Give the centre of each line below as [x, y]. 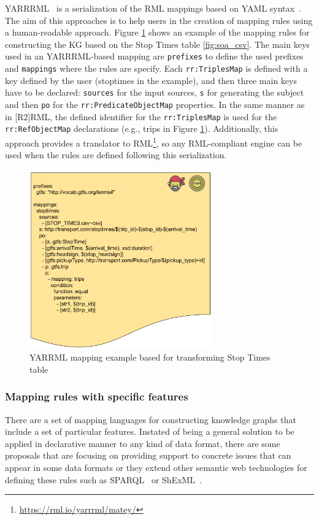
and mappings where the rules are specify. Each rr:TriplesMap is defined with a [156, 68]
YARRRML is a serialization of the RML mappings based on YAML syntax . [153, 8]
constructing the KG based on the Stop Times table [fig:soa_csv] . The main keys [157, 44]
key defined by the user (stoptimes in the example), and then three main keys [151, 80]
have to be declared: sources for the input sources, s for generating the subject [155, 92]
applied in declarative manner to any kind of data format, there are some [143, 443]
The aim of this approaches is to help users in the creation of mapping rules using [159, 20]
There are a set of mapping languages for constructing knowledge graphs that [151, 419]
